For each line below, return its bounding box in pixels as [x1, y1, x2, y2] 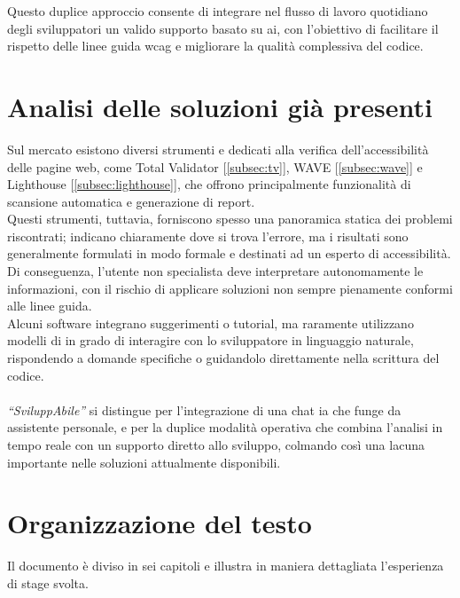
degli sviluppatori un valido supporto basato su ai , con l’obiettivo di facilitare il [7, 19, 439, 37]
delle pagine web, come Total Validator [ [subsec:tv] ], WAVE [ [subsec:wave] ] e [7, 157, 423, 176]
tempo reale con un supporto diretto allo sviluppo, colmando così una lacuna [7, 436, 425, 453]
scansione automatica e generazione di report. [7, 192, 255, 210]
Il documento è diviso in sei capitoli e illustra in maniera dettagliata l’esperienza [7, 556, 444, 575]
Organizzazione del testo [7, 505, 312, 541]
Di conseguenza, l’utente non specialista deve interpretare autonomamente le [7, 262, 424, 280]
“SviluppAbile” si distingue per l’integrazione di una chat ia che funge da [7, 400, 402, 419]
